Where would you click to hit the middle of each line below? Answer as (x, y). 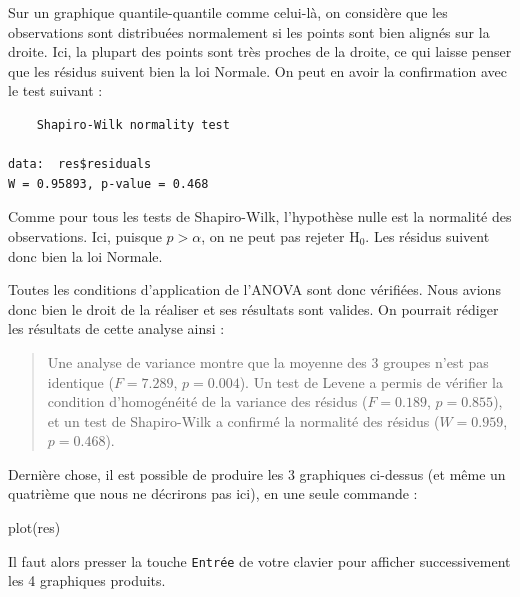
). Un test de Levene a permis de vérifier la (371, 381)
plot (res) (34, 527)
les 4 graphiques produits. (87, 580)
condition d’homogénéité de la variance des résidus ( (207, 401)
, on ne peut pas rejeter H (280, 235)
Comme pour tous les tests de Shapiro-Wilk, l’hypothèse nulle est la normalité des (260, 216)
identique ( (80, 381)
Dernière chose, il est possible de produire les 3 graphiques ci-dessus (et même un (257, 473)
